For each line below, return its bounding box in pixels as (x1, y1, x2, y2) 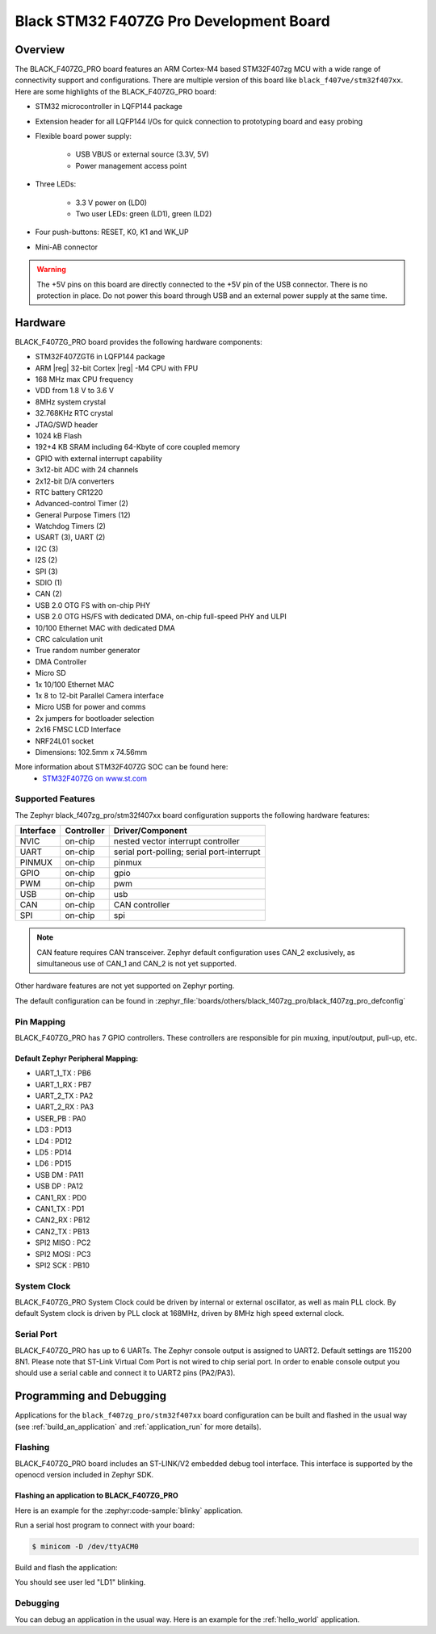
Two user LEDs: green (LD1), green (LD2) (75, 208, 212, 218)
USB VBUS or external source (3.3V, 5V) (75, 149, 209, 159)
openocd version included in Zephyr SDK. (15, 1470, 154, 1480)
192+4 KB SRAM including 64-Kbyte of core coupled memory (35, 442, 241, 452)
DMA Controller (35, 656, 87, 666)
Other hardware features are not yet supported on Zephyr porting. (15, 981, 235, 991)
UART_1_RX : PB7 (35, 1079, 92, 1089)
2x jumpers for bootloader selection (35, 713, 155, 723)
